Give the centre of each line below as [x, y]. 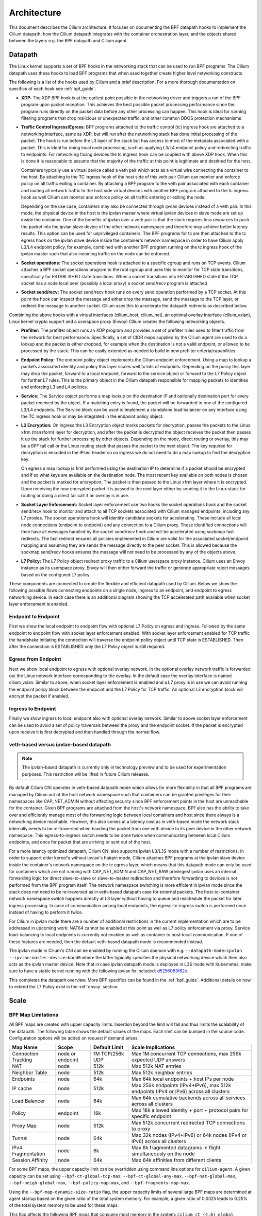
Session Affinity [30, 1160]
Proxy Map [24, 1126]
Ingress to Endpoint [33, 709]
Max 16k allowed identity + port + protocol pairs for [190, 1110]
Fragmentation [29, 1154]
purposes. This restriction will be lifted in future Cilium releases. [86, 774]
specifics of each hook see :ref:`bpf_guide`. [53, 89]
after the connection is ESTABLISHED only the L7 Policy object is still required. [87, 646]
